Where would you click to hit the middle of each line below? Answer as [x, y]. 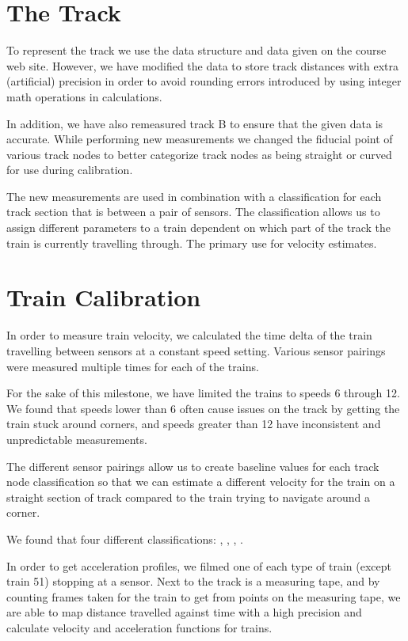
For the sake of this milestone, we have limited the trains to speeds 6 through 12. [203, 393]
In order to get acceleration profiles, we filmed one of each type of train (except [199, 565]
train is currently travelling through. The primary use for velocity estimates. [192, 243]
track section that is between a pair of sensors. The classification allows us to [193, 212]
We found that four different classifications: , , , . [125, 539]
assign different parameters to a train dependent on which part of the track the [199, 228]
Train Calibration [104, 297]
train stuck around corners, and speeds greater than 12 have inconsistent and [194, 424]
